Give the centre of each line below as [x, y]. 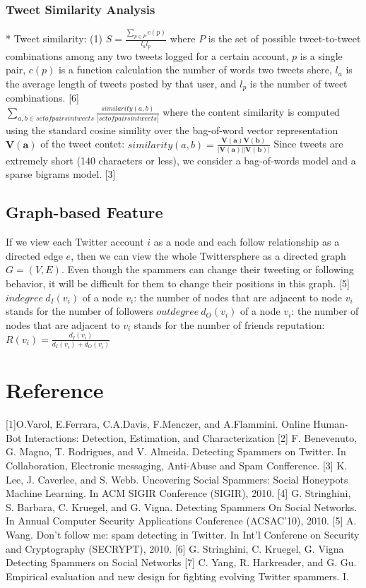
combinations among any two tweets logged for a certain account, [147, 55]
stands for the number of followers [79, 311]
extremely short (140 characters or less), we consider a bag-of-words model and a [181, 160]
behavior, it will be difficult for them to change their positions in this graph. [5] [178, 283]
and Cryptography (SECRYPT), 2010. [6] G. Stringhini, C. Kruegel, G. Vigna [175, 548]
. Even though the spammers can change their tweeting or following [207, 269]
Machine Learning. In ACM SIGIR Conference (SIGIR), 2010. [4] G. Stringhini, [178, 493]
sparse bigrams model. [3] [61, 174]
